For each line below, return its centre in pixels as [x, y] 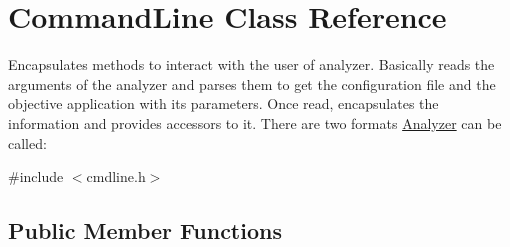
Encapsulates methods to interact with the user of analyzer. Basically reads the [251, 64]
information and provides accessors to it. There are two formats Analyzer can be [255, 122]
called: [27, 142]
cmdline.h [116, 176]
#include [36, 176]
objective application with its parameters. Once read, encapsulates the [223, 103]
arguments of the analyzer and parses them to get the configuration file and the [252, 83]
